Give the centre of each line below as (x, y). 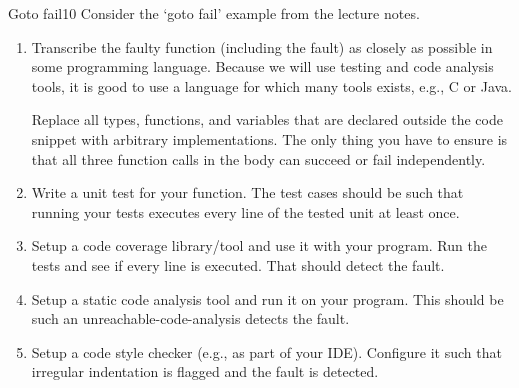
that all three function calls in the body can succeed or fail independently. (258, 158)
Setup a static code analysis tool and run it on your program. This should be (267, 298)
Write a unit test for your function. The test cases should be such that (247, 192)
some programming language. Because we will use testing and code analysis (262, 66)
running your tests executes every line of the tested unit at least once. (245, 211)
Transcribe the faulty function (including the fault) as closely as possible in (262, 46)
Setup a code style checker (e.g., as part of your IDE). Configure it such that (266, 351)
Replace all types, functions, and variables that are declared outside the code (267, 119)
